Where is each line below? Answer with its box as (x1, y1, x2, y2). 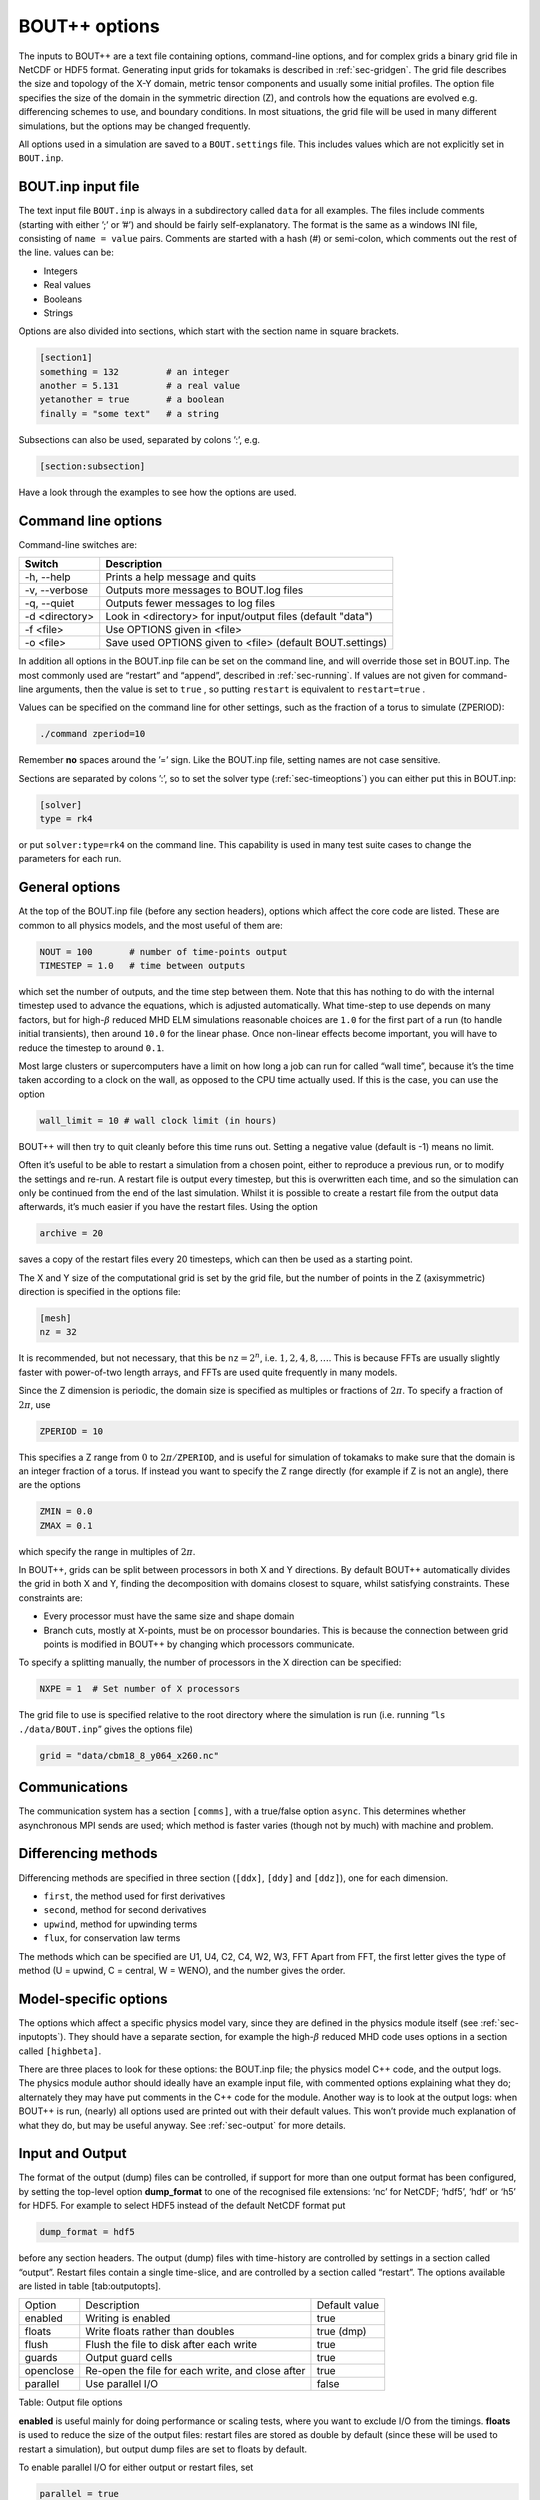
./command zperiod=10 (39, 728, 146, 740)
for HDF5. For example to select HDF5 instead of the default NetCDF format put (18, 2200, 346, 2212)
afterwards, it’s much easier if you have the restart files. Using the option (18, 1201, 319, 1213)
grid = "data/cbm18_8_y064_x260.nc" (39, 1750, 220, 1761)
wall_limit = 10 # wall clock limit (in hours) (39, 1115, 277, 1126)
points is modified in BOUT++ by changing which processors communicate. (43, 1638, 355, 1650)
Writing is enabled (85, 2311, 171, 2325)
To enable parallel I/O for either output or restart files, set (18, 2461, 254, 2473)
